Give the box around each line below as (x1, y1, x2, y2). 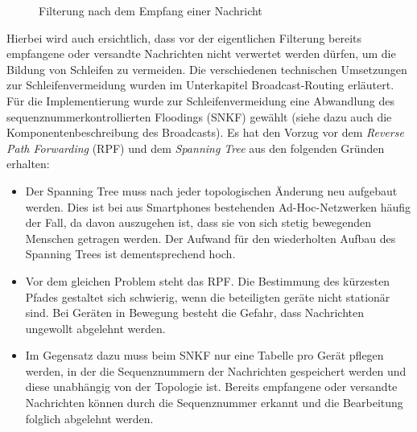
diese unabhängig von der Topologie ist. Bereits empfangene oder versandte (25, 378, 398, 395)
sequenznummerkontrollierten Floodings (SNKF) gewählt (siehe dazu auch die (6, 108, 392, 125)
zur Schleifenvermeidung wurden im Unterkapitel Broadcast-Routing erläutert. (6, 76, 394, 93)
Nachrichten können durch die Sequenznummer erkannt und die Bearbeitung (25, 394, 403, 411)
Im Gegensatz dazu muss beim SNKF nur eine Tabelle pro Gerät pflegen (25, 347, 384, 364)
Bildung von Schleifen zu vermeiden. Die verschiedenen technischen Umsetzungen (6, 60, 407, 77)
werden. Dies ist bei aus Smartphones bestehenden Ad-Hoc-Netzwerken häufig (25, 198, 411, 215)
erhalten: (6, 155, 50, 172)
